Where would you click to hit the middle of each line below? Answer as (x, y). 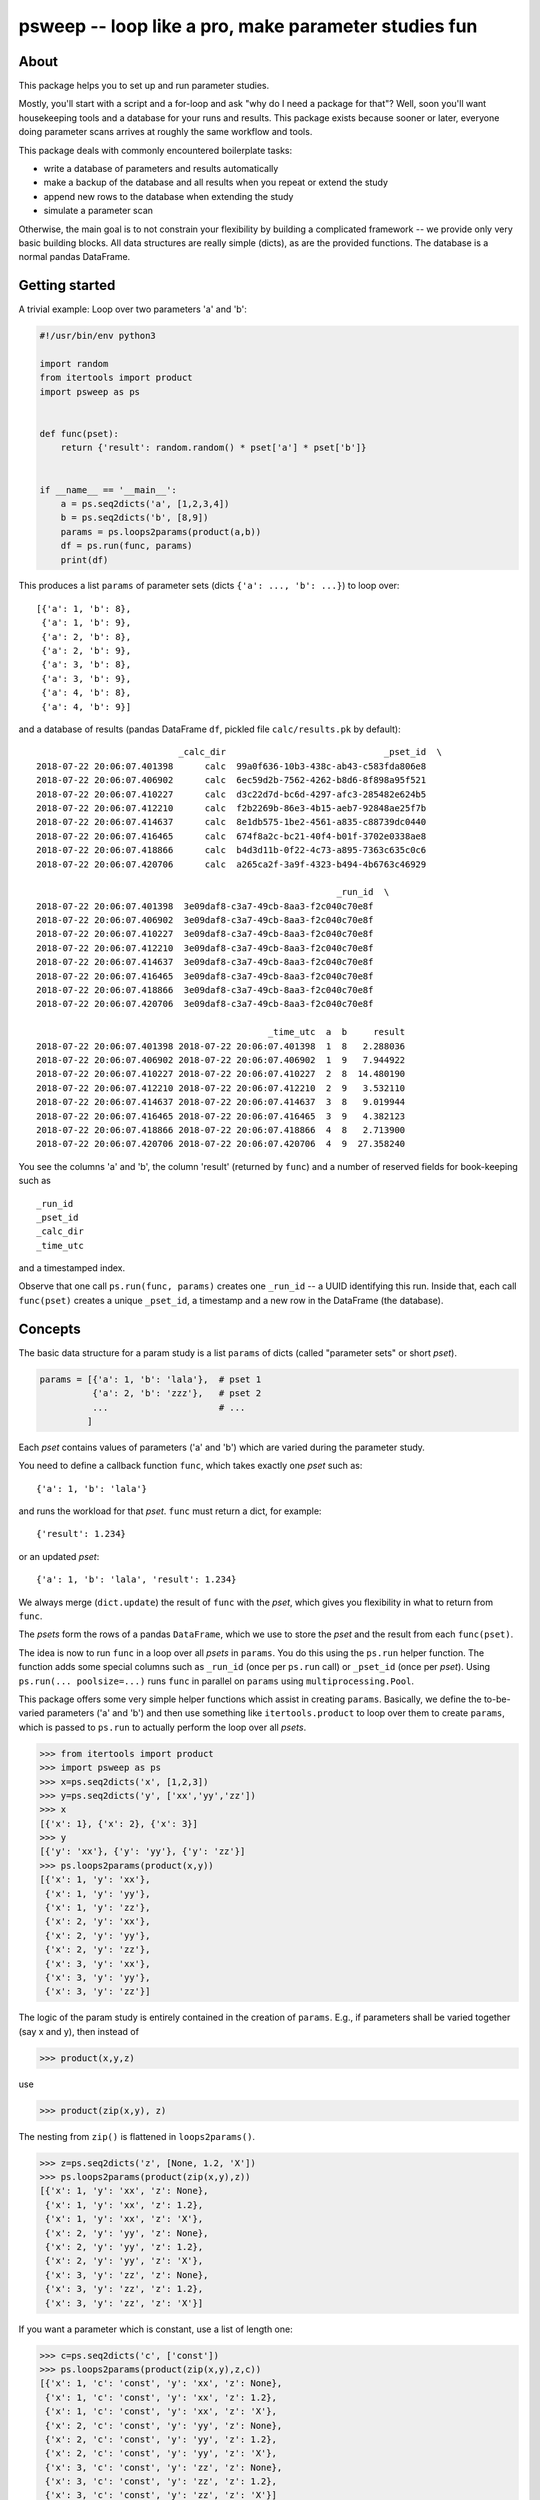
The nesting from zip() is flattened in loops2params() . (136, 2136)
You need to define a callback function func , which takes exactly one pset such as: (190, 1466)
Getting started (67, 285)
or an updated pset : (59, 1556)
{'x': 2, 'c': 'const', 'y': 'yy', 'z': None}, (164, 2425)
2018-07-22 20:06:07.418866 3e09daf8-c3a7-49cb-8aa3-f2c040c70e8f (205, 990)
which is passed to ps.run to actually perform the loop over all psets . (162, 1727)
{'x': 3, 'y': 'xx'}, (98, 1963)
